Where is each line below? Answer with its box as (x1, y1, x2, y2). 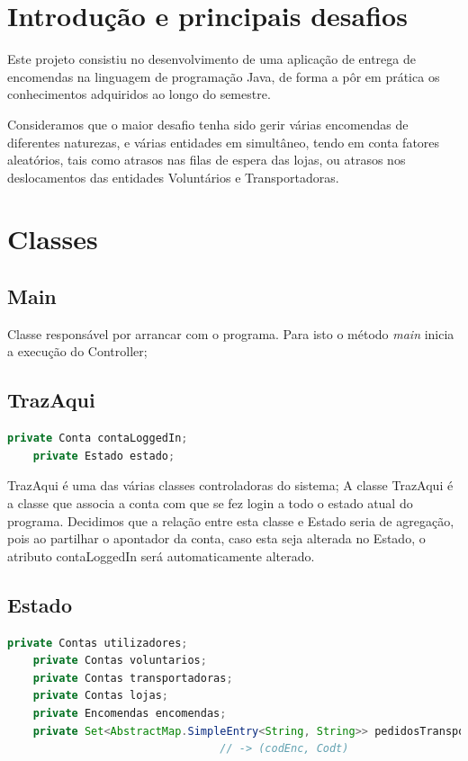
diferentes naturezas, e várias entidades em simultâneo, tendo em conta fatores (7, 132, 440, 151)
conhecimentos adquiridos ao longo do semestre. (7, 85, 271, 103)
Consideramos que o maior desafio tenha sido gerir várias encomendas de (7, 114, 409, 133)
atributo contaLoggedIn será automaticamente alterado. (7, 546, 315, 565)
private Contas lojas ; (32, 689, 169, 703)
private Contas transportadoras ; (32, 671, 233, 685)
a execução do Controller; (7, 342, 148, 361)
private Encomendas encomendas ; (32, 706, 227, 720)
